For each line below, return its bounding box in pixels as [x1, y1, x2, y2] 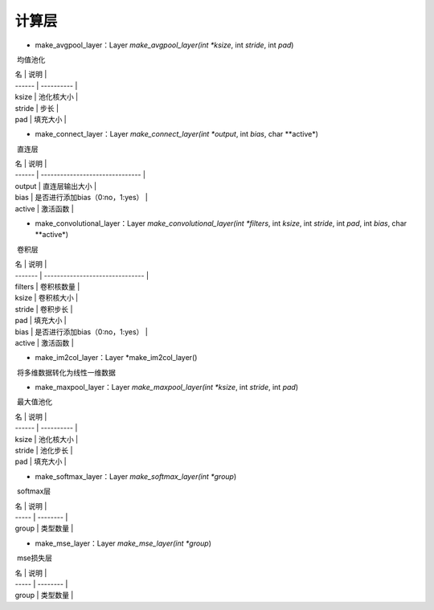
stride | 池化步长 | [14, 446, 73, 456]
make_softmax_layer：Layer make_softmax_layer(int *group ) [35, 471, 237, 481]
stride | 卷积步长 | [14, 304, 73, 313]
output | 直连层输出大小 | [14, 181, 96, 190]
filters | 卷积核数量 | [14, 281, 80, 291]
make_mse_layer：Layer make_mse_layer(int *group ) [35, 538, 212, 548]
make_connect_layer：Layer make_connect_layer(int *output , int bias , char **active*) [35, 129, 319, 139]
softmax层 [16, 486, 51, 496]
